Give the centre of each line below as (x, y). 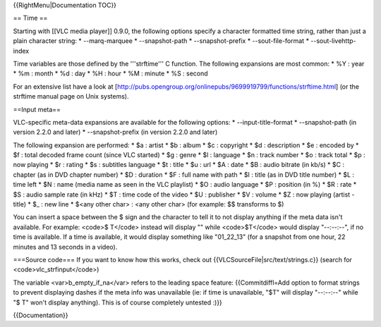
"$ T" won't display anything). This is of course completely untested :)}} (117, 302)
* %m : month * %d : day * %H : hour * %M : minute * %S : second (110, 73)
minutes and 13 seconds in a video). (65, 247)
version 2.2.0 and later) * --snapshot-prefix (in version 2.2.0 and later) (115, 132)
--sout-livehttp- (333, 41)
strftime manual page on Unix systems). (71, 97)
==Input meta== (37, 109)
